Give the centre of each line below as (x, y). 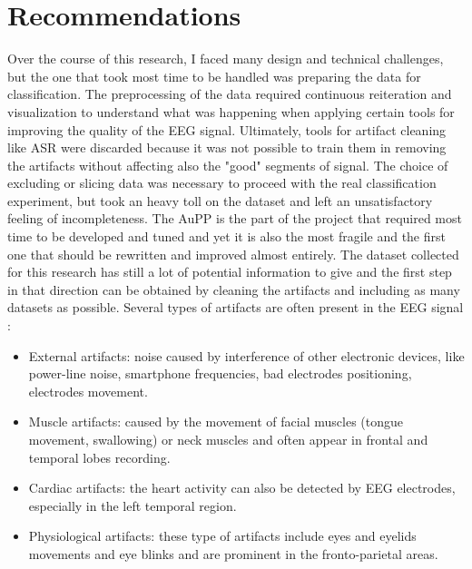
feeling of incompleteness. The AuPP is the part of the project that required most (235, 218)
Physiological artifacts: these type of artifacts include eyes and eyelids (222, 536)
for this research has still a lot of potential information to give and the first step (230, 272)
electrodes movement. (88, 391)
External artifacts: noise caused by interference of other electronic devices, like (246, 355)
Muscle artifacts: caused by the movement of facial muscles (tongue (216, 422)
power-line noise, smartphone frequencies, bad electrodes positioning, (220, 373)
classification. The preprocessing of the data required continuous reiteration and (230, 94)
